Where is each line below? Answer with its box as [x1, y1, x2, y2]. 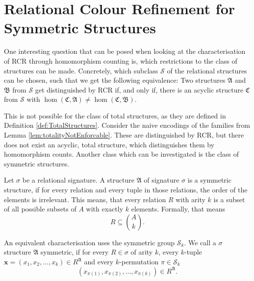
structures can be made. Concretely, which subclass [4, 65, 158, 75]
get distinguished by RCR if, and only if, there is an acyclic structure [35, 84, 244, 94]
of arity [130, 247, 153, 257]
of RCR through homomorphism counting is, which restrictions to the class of [4, 55, 237, 66]
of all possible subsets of [4, 204, 76, 214]
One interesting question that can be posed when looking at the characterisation [4, 46, 246, 56]
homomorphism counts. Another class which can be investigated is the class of [4, 149, 239, 159]
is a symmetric [187, 175, 231, 185]
